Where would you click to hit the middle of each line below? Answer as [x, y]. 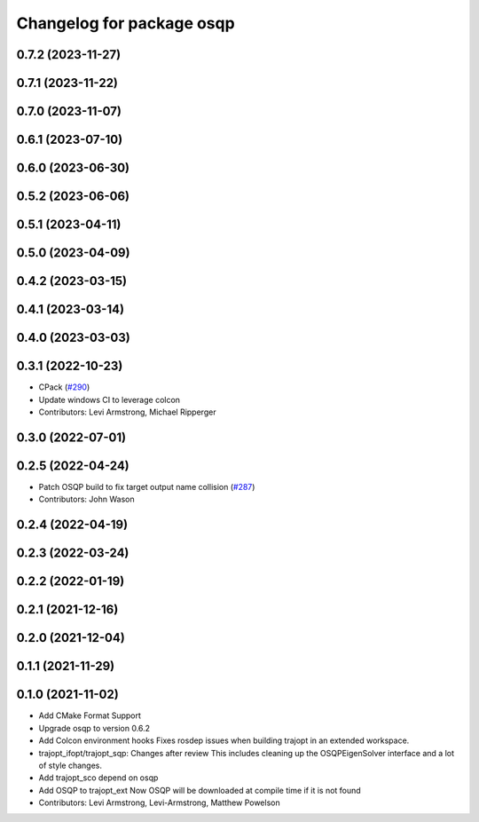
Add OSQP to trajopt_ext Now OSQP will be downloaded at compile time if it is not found [200, 790]
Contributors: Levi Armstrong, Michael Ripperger [127, 412]
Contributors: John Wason [86, 499]
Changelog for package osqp [126, 23]
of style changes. [70, 765]
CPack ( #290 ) [64, 387]
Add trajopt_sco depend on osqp [98, 778]
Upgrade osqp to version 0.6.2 [94, 728]
